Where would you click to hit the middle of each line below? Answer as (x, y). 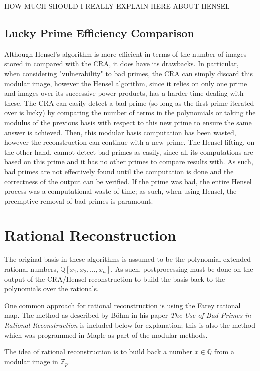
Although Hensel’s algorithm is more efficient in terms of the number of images (125, 54)
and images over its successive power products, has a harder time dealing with (124, 93)
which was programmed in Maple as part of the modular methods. (106, 335)
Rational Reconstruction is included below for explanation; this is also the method (130, 325)
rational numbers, (31, 269)
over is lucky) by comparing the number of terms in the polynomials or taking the (130, 113)
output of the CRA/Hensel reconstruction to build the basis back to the (115, 279)
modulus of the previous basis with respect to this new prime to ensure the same (128, 122)
